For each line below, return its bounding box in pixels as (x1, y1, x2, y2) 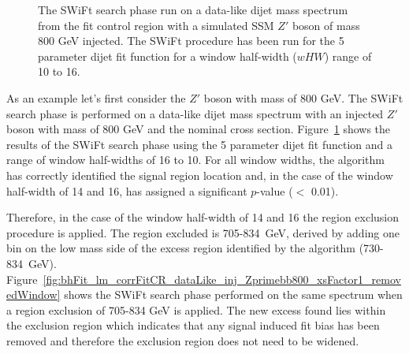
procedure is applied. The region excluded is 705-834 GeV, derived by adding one (6, 224, 400, 240)
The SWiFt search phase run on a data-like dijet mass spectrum (38, 2, 348, 17)
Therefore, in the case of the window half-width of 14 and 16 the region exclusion (6, 209, 400, 225)
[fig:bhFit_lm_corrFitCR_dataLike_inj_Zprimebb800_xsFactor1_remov (43, 270, 401, 287)
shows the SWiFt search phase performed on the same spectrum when (64, 286, 403, 303)
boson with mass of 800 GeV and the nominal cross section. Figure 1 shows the (6, 121, 391, 137)
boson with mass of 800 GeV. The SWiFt (203, 89, 403, 106)
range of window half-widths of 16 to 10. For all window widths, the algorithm (6, 151, 385, 168)
